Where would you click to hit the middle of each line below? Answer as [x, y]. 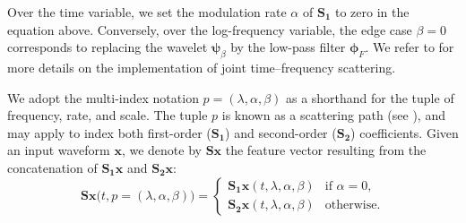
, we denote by [161, 150]
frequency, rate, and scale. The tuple [108, 115]
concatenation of [52, 167]
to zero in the [372, 12]
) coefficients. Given [405, 132]
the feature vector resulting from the [326, 150]
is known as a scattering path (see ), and [333, 115]
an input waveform [59, 150]
